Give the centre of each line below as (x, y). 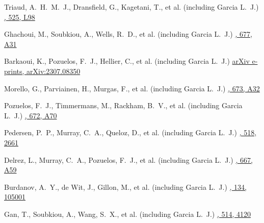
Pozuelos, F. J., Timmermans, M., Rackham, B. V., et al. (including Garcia (123, 105)
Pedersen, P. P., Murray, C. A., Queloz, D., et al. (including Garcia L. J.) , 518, (130, 132)
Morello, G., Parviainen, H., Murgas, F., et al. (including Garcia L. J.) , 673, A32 (132, 88)
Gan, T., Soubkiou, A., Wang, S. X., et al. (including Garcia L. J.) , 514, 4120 (128, 214)
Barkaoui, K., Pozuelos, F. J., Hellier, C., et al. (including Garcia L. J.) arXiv (127, 61)
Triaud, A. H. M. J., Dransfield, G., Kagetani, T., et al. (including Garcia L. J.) (131, 7)
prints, (14, 71)
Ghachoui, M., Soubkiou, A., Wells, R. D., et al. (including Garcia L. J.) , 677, (128, 34)
